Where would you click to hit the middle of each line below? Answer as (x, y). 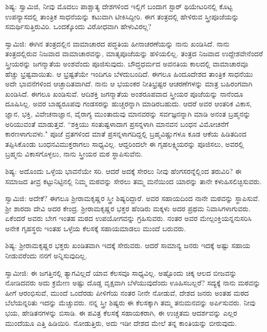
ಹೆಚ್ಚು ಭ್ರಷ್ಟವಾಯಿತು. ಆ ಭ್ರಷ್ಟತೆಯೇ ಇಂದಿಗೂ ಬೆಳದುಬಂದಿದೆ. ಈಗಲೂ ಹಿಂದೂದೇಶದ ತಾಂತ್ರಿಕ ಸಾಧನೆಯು (129, 73)
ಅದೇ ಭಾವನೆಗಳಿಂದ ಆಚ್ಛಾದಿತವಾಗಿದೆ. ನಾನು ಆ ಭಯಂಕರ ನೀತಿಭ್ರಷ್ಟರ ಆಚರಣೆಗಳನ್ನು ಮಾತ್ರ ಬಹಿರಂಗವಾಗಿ (129, 84)
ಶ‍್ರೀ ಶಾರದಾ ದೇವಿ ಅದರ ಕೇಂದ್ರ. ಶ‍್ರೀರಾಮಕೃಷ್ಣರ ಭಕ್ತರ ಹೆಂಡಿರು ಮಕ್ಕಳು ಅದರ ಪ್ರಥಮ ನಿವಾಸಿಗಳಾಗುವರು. (128, 208)
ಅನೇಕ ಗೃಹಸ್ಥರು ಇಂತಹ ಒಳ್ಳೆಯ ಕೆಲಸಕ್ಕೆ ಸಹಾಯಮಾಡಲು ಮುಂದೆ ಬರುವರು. (96, 228)
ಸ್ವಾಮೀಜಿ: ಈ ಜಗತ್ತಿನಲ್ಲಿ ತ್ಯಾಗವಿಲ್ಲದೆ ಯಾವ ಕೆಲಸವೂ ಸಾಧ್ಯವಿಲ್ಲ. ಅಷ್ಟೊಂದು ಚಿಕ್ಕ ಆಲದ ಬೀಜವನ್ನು (121, 272)
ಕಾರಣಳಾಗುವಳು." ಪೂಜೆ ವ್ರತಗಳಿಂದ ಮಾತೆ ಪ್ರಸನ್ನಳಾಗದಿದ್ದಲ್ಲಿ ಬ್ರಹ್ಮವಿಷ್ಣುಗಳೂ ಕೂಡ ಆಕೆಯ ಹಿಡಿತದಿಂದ (126, 134)
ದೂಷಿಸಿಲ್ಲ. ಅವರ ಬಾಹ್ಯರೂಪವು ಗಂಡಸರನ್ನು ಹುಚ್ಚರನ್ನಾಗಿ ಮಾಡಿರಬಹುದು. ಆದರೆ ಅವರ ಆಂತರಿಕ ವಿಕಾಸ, (128, 104)
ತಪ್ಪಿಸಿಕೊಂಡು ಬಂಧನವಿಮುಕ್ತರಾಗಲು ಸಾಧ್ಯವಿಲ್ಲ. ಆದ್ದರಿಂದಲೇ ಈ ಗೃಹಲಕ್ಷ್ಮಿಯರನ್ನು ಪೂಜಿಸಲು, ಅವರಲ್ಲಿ (125, 143)
